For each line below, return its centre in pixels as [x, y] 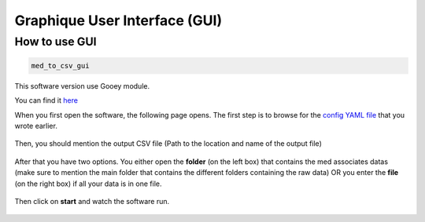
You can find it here [46, 100]
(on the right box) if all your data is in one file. [88, 184]
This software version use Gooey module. [82, 86]
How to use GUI [56, 42]
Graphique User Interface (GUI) [118, 20]
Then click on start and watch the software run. [92, 201]
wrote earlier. [36, 126]
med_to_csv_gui [60, 66]
